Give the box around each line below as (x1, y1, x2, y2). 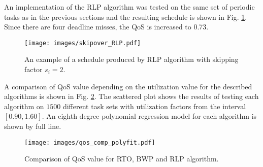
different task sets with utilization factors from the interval (62, 101, 246, 111)
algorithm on (4, 101, 44, 111)
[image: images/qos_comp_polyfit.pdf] (24, 139, 155, 146)
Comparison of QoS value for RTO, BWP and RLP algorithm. (24, 153, 219, 164)
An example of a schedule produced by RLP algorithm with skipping (24, 54, 239, 64)
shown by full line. (4, 121, 61, 131)
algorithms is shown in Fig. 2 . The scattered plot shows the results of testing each (4, 91, 259, 102)
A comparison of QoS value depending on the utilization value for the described (4, 81, 252, 91)
